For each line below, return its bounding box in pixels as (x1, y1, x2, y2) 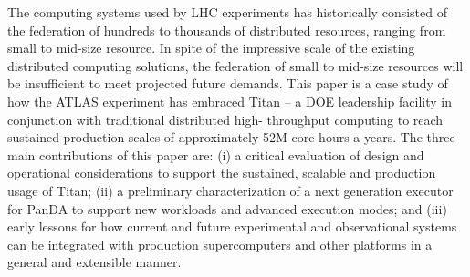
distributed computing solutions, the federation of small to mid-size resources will (7, 56, 464, 75)
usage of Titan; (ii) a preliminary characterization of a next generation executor (7, 180, 454, 200)
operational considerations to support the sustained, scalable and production (7, 163, 436, 182)
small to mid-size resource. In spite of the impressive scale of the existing (7, 38, 415, 57)
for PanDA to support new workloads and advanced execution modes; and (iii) (7, 199, 447, 218)
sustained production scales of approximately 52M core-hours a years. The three (7, 128, 455, 147)
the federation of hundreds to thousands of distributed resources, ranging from (7, 20, 446, 39)
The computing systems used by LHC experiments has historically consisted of (7, 3, 447, 21)
